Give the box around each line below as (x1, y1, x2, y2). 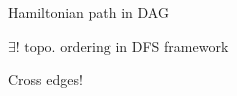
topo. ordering (24, 40, 111, 55)
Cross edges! (8, 69, 83, 90)
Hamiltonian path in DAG (8, 2, 169, 22)
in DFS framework (115, 35, 229, 56)
